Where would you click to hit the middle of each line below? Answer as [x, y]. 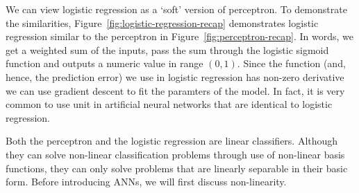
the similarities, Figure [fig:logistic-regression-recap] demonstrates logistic [162, 22]
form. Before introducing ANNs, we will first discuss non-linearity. [146, 182]
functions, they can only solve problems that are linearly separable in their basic [177, 168]
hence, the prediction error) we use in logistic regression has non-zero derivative [175, 76]
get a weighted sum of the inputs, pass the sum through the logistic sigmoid [167, 49]
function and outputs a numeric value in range [105, 63]
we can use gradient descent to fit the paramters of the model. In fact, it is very [175, 90]
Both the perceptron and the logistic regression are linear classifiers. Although [172, 141]
